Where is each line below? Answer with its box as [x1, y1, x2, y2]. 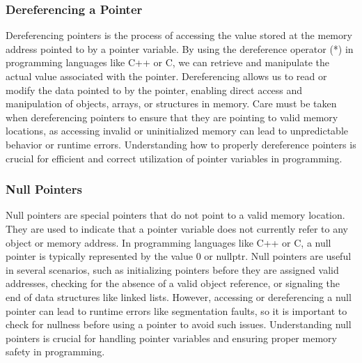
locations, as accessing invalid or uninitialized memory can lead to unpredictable [6, 123, 348, 138]
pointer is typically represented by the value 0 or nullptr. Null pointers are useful [6, 249, 352, 263]
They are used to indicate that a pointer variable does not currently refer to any [6, 221, 348, 235]
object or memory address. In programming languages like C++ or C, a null [6, 235, 331, 249]
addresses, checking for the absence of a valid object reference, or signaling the [6, 276, 340, 291]
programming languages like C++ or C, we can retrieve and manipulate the [6, 55, 329, 70]
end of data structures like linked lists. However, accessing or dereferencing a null [6, 289, 352, 304]
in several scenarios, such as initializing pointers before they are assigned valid [6, 262, 339, 277]
